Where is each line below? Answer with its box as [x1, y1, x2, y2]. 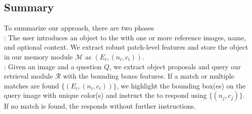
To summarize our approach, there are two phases [4, 23, 154, 33]
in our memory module [4, 51, 73, 61]
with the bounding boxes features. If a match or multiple [63, 71, 234, 81]
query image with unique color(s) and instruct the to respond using [4, 90, 207, 100]
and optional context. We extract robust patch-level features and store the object [4, 42, 248, 52]
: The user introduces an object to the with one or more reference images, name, [4, 32, 246, 42]
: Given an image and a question [4, 61, 102, 71]
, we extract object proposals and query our [109, 61, 241, 71]
